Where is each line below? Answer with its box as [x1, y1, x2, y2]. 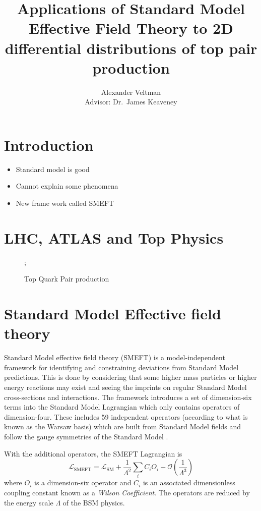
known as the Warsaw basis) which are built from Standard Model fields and [4, 421, 241, 432]
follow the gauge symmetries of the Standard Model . [4, 431, 168, 441]
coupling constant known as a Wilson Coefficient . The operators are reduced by [4, 487, 250, 498]
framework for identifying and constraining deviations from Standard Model [4, 362, 239, 372]
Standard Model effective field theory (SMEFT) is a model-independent [4, 352, 225, 363]
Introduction [4, 134, 94, 155]
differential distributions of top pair [5, 37, 257, 58]
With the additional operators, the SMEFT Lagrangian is [4, 448, 182, 459]
